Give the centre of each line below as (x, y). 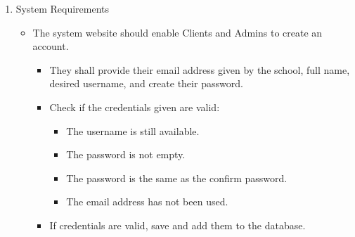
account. (51, 46)
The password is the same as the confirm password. (177, 178)
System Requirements (62, 8)
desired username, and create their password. (146, 83)
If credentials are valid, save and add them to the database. (177, 225)
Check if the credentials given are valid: (135, 107)
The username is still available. (133, 130)
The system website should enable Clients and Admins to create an (177, 32)
